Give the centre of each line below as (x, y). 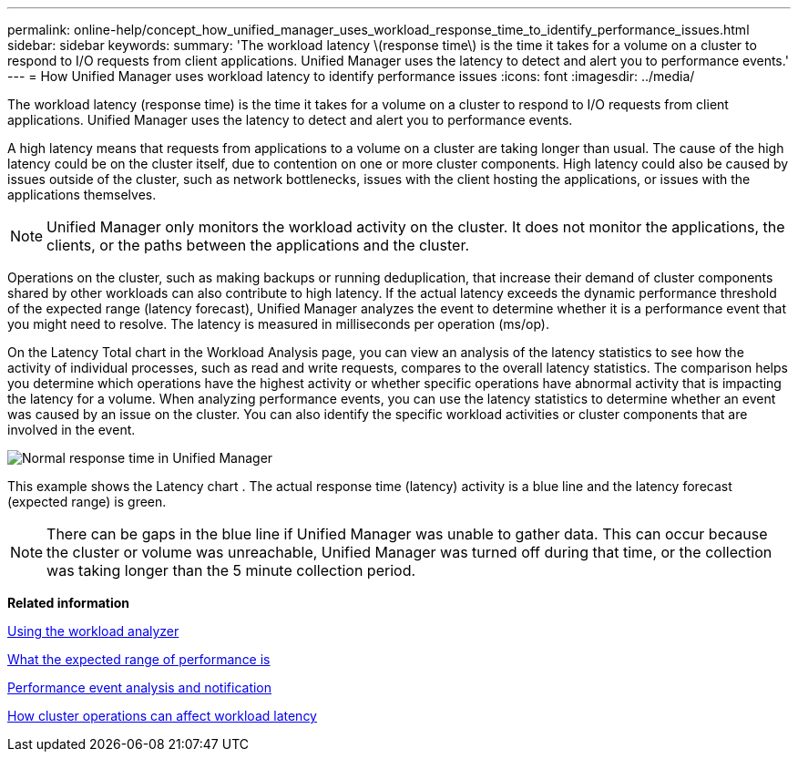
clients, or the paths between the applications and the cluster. (258, 245)
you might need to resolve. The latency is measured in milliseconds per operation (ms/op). (278, 324)
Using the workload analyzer (93, 631)
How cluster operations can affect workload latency (162, 716)
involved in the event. (72, 430)
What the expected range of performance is (139, 659)
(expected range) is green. (87, 502)
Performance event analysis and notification (140, 687)
